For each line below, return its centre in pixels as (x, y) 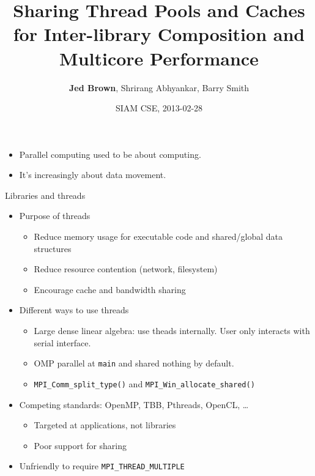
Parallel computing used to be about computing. (110, 154)
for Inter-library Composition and (159, 34)
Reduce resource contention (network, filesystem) (126, 269)
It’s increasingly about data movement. (93, 175)
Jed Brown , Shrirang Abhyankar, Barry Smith (159, 87)
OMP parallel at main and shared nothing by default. (134, 363)
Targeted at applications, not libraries (105, 425)
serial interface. (62, 342)
